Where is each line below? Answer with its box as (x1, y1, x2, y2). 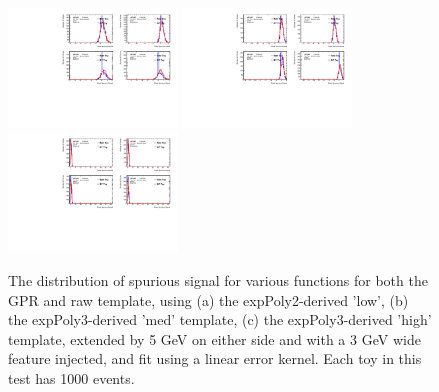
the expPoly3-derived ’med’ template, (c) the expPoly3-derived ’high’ (8, 309, 432, 330)
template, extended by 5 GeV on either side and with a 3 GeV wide (8, 328, 421, 349)
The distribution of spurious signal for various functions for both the (8, 269, 428, 290)
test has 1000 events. (8, 367, 135, 388)
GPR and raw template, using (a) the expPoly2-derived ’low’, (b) (8, 289, 409, 310)
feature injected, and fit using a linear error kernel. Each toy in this (8, 348, 422, 369)
